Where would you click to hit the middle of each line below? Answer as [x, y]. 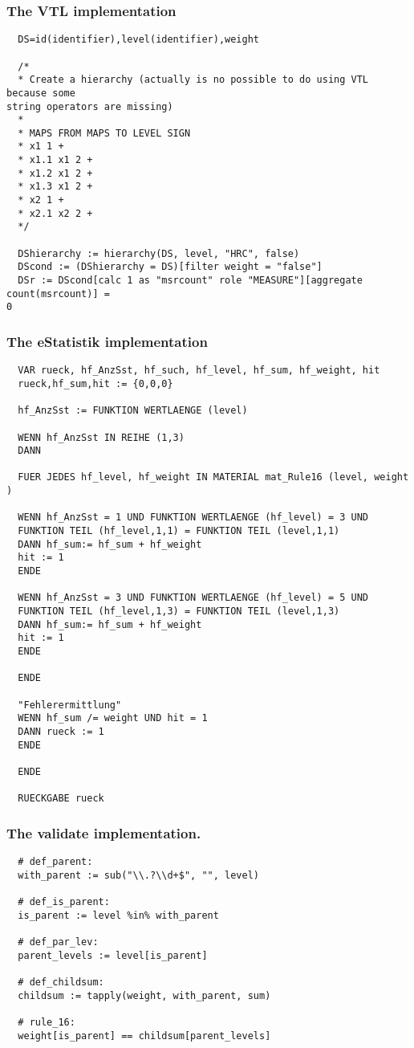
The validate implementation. [104, 832]
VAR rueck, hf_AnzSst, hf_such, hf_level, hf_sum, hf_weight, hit [199, 371]
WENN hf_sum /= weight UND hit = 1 [113, 718]
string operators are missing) [90, 106]
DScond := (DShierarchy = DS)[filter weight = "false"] [170, 267]
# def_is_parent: [64, 902]
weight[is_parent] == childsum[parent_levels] [144, 1036]
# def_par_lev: [58, 942]
